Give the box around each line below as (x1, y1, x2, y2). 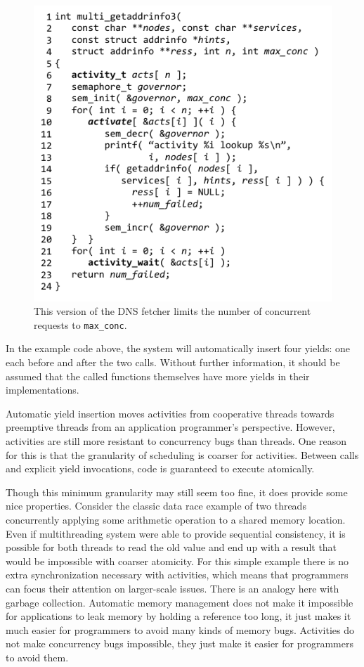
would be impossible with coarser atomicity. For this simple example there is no (6, 553, 349, 568)
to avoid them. (6, 649, 69, 664)
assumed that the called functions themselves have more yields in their (6, 368, 310, 383)
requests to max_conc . (34, 317, 127, 332)
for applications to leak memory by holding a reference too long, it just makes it (6, 609, 351, 623)
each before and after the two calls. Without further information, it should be (6, 355, 340, 370)
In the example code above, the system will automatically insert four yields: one (6, 341, 350, 356)
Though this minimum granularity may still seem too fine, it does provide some (6, 484, 348, 499)
